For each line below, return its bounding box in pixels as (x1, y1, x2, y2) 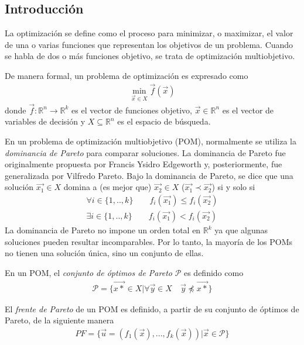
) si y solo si (211, 181, 255, 193)
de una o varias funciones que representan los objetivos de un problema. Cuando (5, 38, 293, 50)
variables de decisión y (5, 115, 86, 127)
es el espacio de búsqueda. (117, 115, 211, 127)
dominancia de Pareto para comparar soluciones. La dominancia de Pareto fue (5, 146, 286, 158)
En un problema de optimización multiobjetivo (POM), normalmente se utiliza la (5, 135, 296, 147)
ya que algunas (214, 224, 268, 236)
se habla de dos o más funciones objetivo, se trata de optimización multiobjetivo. (5, 50, 295, 62)
